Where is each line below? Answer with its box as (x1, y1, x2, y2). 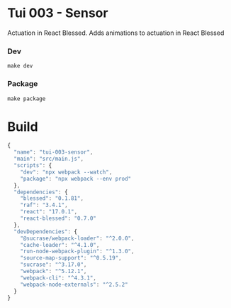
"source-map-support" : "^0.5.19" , (20, 255, 122, 262)
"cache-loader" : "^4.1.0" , (20, 241, 100, 248)
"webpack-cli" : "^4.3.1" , (20, 274, 97, 282)
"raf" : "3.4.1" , (20, 201, 69, 209)
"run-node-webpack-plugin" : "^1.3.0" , (20, 248, 135, 255)
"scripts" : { (13, 162, 52, 169)
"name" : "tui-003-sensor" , (13, 149, 94, 156)
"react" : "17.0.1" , (20, 208, 78, 216)
